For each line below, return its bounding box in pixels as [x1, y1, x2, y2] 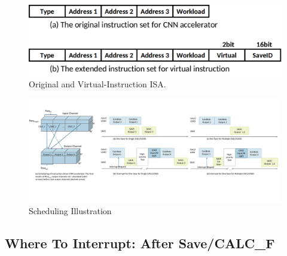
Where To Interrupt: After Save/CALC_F [5, 234, 275, 252]
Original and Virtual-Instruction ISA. [29, 77, 166, 90]
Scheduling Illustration [29, 205, 112, 217]
